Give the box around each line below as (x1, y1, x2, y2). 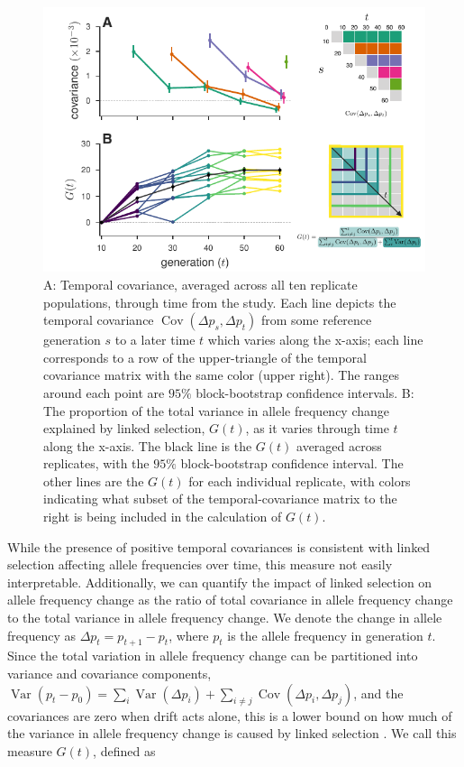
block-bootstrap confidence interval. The (180, 454, 404, 473)
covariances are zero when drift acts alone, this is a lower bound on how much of (7, 706, 452, 725)
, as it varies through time (245, 419, 389, 438)
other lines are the (43, 471, 144, 490)
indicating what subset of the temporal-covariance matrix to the (43, 489, 397, 508)
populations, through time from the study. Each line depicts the (43, 292, 396, 311)
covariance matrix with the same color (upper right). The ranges (43, 365, 400, 384)
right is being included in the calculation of (43, 507, 282, 526)
